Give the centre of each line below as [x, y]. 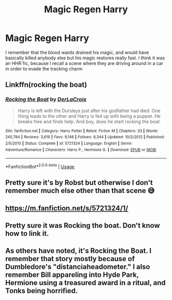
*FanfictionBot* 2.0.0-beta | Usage [40, 166]
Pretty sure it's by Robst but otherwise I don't [79, 183]
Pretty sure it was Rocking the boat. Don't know [83, 226]
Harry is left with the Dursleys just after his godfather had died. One [89, 111]
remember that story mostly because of [70, 259]
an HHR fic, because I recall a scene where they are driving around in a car [84, 63]
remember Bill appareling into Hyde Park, [72, 275]
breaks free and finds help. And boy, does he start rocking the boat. [89, 121]
